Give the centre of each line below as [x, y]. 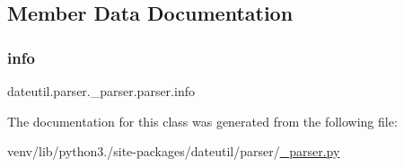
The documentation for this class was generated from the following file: [202, 121]
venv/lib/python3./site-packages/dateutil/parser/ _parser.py [174, 151]
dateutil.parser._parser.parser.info [101, 91]
